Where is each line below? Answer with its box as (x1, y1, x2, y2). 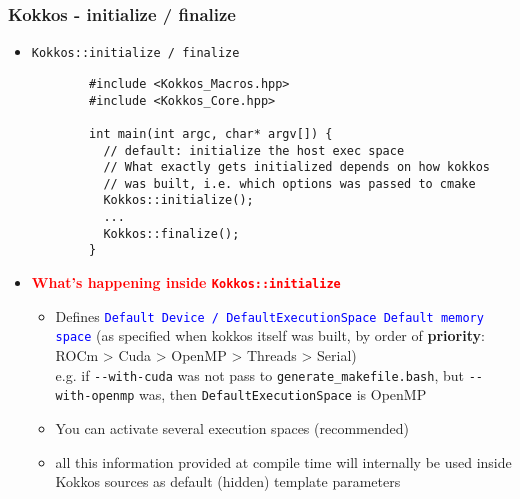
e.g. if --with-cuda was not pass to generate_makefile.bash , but (55, 364, 464, 385)
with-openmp (55, 389, 135, 404)
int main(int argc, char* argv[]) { (89, 126, 333, 141)
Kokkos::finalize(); (103, 226, 240, 241)
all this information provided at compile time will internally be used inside (55, 451, 512, 472)
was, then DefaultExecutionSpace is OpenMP (139, 384, 427, 405)
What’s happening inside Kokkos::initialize (31, 272, 341, 293)
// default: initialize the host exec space (103, 143, 405, 158)
